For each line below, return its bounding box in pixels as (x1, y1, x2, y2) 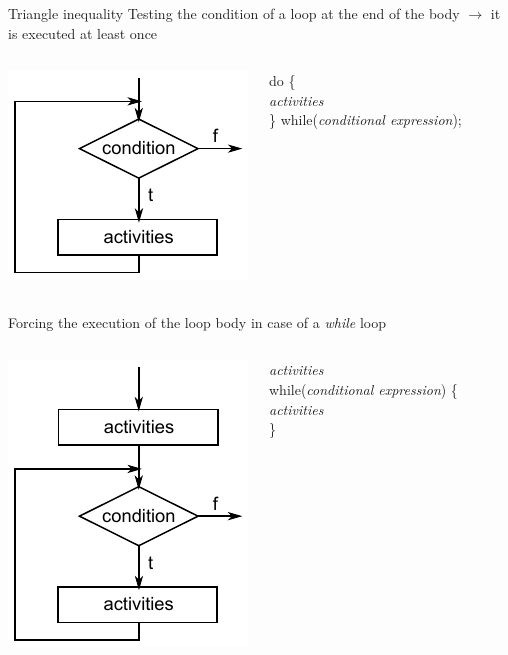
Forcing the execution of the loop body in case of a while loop (8, 311, 386, 332)
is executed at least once (8, 22, 158, 43)
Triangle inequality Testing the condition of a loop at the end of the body (8, 3, 460, 23)
